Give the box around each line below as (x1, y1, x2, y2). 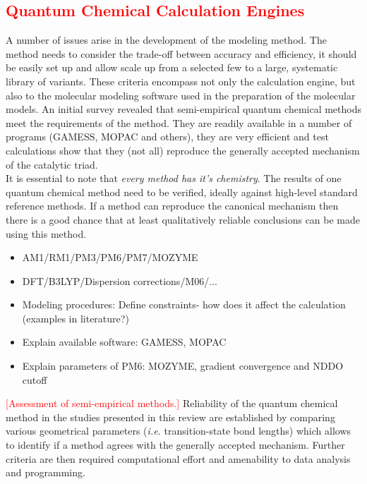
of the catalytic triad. (6, 157, 98, 171)
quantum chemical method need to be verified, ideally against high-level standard (6, 184, 358, 199)
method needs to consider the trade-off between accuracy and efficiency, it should (6, 46, 357, 61)
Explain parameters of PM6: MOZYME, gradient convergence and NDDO (22, 358, 344, 373)
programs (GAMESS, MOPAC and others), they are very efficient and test (6, 129, 329, 144)
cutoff (22, 372, 47, 387)
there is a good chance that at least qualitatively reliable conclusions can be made (6, 212, 361, 226)
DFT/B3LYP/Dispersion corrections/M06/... (22, 273, 217, 288)
